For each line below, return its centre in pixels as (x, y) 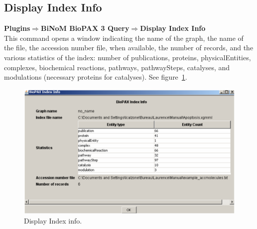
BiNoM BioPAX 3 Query (85, 28)
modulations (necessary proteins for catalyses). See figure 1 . (96, 77)
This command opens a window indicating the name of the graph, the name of (124, 38)
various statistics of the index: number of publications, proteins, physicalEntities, (128, 57)
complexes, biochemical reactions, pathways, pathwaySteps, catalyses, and (117, 67)
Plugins (17, 28)
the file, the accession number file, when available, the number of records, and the (129, 48)
